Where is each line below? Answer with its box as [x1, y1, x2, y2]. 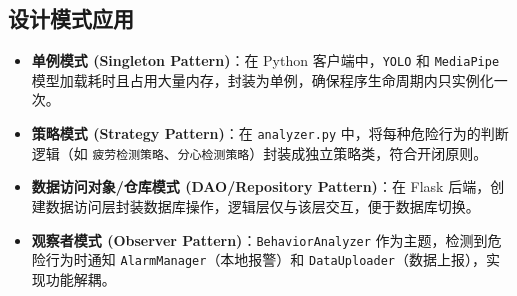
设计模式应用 [8, 3, 134, 34]
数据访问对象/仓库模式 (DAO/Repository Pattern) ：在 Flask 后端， [31, 176, 491, 197]
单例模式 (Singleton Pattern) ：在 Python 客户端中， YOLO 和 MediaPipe [31, 50, 500, 71]
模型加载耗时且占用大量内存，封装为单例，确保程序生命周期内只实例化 [31, 69, 494, 90]
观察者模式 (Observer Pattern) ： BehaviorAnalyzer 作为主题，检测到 [31, 229, 488, 250]
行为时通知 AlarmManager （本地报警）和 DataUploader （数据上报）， [45, 249, 486, 270]
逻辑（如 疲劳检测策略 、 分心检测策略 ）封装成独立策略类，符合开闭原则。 [31, 142, 488, 163]
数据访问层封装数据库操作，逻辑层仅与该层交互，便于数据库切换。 [45, 195, 480, 216]
